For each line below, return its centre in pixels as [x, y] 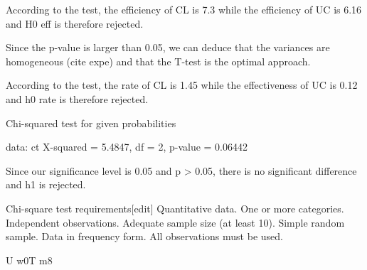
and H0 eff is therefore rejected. [75, 23]
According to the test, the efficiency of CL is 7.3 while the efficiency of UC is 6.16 [184, 9]
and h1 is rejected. [46, 184]
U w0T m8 [29, 260]
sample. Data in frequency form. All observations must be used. [144, 236]
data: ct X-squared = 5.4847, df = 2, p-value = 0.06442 [127, 147]
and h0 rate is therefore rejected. [77, 98]
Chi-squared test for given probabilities [91, 123]
